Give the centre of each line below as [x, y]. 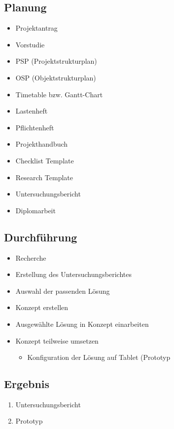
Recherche [31, 257]
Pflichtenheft [35, 127]
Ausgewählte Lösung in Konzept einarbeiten [82, 324]
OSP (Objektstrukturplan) [56, 77]
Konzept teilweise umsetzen [57, 340]
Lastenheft [32, 111]
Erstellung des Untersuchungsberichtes [73, 274]
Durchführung [41, 237]
